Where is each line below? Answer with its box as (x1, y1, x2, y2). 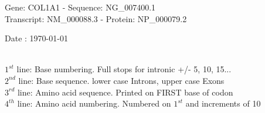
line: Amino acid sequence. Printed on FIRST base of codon (17, 86, 233, 98)
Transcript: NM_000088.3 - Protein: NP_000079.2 (5, 12, 187, 24)
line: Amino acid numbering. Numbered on (17, 97, 171, 110)
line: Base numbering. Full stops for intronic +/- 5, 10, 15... (16, 63, 232, 75)
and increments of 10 (185, 97, 261, 110)
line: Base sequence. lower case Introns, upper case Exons (18, 74, 225, 86)
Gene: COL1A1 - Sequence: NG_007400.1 (5, 1, 156, 13)
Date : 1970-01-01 (5, 32, 68, 44)
